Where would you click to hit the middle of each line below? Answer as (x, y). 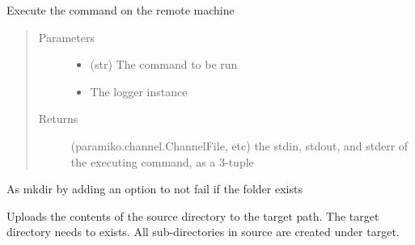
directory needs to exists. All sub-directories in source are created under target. (203, 232)
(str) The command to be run (164, 64)
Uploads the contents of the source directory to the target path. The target (193, 215)
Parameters (66, 37)
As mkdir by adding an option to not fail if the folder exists (155, 189)
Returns (58, 118)
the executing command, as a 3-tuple (162, 161)
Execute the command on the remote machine (121, 10)
